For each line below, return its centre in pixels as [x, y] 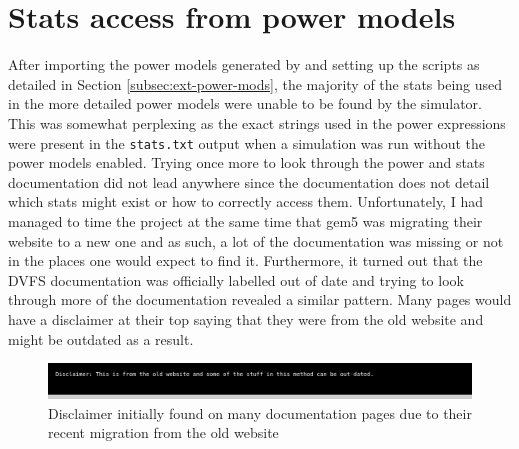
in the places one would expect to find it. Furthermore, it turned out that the [245, 260]
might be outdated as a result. [101, 338]
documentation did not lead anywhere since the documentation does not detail [249, 181]
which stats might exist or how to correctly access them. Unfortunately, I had [245, 201]
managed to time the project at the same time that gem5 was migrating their [245, 220]
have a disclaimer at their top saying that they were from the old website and [246, 318]
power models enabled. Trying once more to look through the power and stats [246, 162]
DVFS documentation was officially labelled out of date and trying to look [236, 279]
